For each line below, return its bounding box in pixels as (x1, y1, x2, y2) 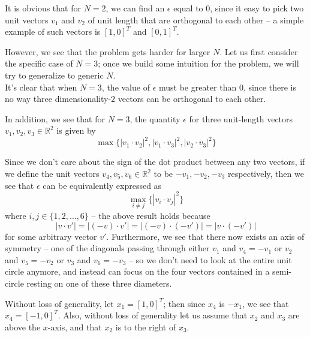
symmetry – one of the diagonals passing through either (5, 242, 210, 254)
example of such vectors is (5, 25, 101, 38)
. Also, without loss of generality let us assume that (58, 309, 248, 321)
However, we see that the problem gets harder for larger (5, 45, 210, 58)
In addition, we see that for (5, 112, 105, 125)
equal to (173, 2, 203, 14)
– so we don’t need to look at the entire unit (129, 253, 292, 266)
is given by (56, 124, 96, 137)
